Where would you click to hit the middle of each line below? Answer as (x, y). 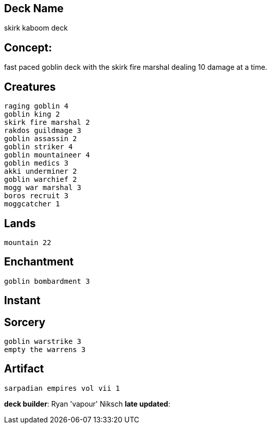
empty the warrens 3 (45, 350)
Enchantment (39, 262)
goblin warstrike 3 (43, 342)
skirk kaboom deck (36, 28)
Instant (22, 301)
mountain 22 (28, 242)
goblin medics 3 (36, 163)
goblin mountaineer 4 (47, 155)
